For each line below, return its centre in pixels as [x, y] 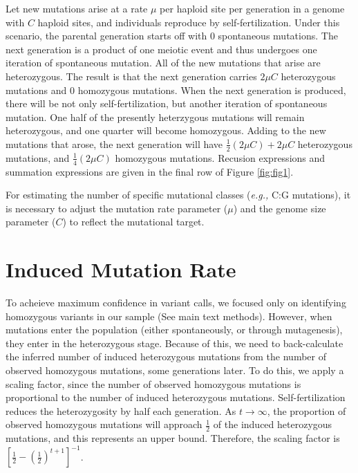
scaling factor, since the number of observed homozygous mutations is [153, 383]
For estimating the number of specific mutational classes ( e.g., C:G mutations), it [178, 195]
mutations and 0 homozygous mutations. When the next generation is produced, [176, 90]
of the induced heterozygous [273, 424]
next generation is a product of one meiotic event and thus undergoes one [161, 49]
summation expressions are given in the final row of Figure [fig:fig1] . [150, 171]
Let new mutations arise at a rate [77, 8]
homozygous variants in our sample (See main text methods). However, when [169, 316]
